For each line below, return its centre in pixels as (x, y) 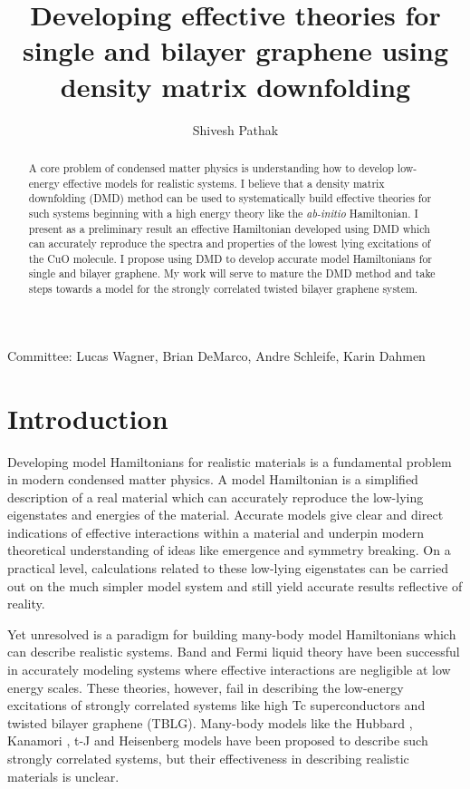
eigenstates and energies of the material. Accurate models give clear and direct (225, 515)
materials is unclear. (63, 776)
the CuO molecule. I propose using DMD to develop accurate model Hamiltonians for (230, 258)
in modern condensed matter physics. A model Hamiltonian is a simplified (213, 479)
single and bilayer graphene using (235, 50)
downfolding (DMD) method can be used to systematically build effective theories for (230, 198)
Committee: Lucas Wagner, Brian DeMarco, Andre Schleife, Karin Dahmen (216, 355)
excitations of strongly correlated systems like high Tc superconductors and (216, 705)
